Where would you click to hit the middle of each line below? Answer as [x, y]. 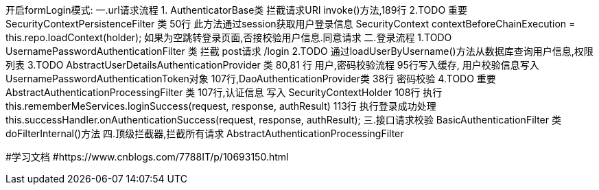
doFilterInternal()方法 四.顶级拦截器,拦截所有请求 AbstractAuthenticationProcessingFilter [205, 133]
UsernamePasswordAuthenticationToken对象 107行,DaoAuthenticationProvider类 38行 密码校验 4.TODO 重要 [251, 79]
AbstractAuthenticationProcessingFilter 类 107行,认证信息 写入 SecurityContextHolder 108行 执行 [224, 92]
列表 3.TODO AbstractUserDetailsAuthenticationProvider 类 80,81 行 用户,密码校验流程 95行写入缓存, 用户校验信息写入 [272, 65]
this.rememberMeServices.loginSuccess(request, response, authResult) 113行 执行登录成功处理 [221, 106]
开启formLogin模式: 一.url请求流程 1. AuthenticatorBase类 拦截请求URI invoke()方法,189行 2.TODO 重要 [237, 10]
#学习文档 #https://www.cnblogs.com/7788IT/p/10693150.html [147, 157]
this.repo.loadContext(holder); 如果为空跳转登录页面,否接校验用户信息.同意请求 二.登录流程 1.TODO [229, 37]
